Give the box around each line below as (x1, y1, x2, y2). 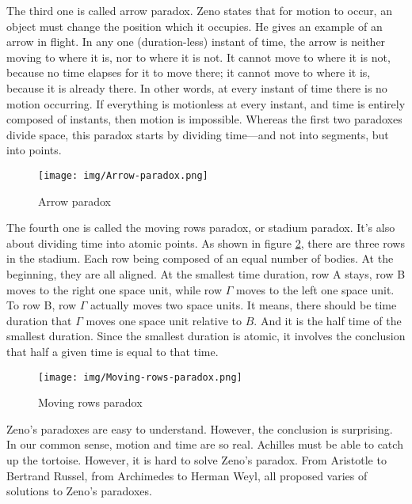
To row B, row (6, 297, 77, 313)
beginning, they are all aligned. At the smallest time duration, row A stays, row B (6, 265, 406, 282)
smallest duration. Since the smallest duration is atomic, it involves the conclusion (6, 328, 406, 344)
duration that (6, 312, 72, 328)
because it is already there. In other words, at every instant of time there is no (6, 79, 387, 96)
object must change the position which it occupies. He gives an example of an (6, 17, 383, 34)
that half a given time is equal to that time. (6, 343, 219, 359)
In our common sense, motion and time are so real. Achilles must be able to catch (6, 436, 403, 453)
